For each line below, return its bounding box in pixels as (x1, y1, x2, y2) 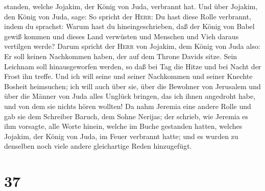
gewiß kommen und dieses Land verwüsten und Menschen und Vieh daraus (4, 31, 239, 41)
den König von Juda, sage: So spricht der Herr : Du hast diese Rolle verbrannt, (4, 11, 251, 21)
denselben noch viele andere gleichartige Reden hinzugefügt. (4, 141, 192, 151)
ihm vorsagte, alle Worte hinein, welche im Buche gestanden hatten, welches (4, 121, 243, 131)
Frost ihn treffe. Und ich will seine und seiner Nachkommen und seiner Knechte (4, 71, 253, 81)
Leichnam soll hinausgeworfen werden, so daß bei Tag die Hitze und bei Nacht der (4, 61, 261, 71)
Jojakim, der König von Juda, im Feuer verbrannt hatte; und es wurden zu (4, 130, 238, 141)
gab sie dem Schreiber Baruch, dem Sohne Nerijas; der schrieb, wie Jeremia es (4, 111, 249, 121)
